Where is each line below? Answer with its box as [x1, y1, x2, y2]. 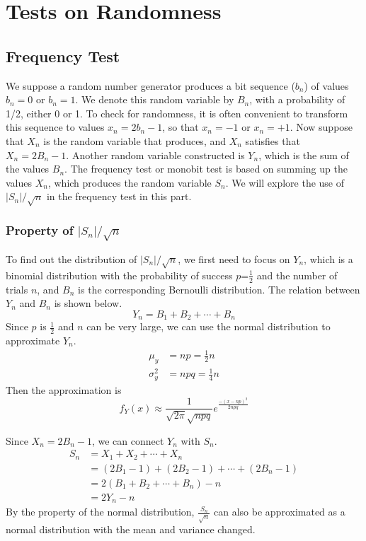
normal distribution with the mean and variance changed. [6, 522, 256, 537]
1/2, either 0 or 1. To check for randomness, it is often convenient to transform [6, 105, 348, 120]
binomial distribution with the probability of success [6, 267, 233, 282]
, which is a [304, 251, 353, 266]
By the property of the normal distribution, [6, 504, 195, 519]
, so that [162, 120, 199, 134]
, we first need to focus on [178, 251, 290, 266]
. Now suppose [290, 120, 353, 134]
